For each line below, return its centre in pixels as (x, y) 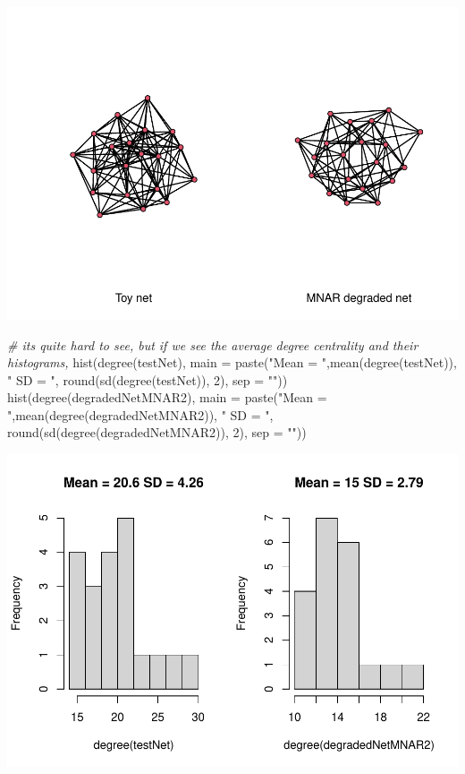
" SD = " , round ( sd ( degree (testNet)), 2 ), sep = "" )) (148, 379)
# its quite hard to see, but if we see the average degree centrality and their (213, 344)
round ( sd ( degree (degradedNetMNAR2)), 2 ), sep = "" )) (157, 432)
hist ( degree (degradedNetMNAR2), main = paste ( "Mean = (167, 397)
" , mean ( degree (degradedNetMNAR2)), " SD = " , (140, 414)
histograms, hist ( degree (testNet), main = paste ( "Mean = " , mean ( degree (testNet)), (232, 362)
